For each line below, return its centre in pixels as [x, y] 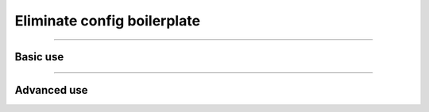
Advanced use [51, 90]
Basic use [39, 57]
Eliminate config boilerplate [108, 21]
